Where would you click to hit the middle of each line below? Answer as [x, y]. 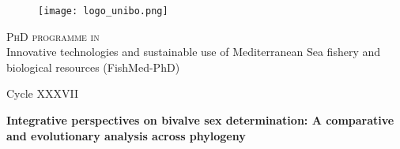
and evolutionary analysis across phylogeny [126, 135]
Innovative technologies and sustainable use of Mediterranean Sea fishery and [194, 52]
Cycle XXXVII [42, 93]
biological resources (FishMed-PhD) [93, 67]
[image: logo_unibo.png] [103, 11]
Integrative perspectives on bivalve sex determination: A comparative [200, 120]
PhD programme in [53, 36]
